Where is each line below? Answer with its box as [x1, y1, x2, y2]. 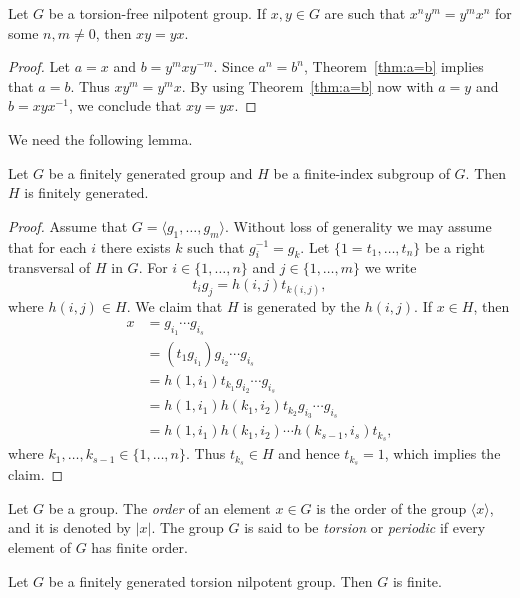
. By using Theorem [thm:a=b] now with [181, 75, 434, 96]
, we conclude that [68, 95, 182, 116]
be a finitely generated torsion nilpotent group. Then [48, 570, 373, 591]
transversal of [8, 257, 91, 278]
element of [8, 536, 71, 557]
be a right [424, 236, 485, 257]
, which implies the [384, 443, 501, 464]
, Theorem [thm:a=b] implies [304, 56, 484, 77]
